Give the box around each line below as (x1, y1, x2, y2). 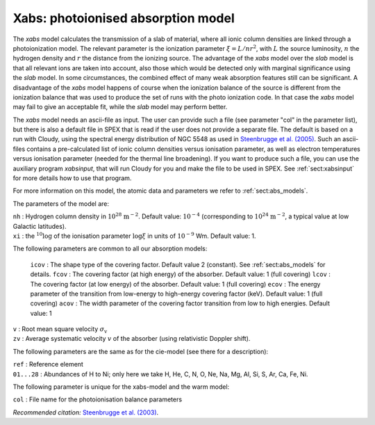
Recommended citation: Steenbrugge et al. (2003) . (12, 408, 159, 417)
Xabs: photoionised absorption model (12, 10, 235, 26)
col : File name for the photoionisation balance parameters (12, 395, 183, 403)
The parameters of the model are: (12, 199, 110, 208)
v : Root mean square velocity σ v (12, 325, 108, 335)
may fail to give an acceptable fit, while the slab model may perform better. (12, 103, 228, 111)
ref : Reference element (12, 360, 83, 369)
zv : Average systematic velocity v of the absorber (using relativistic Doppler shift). (12, 335, 251, 343)
